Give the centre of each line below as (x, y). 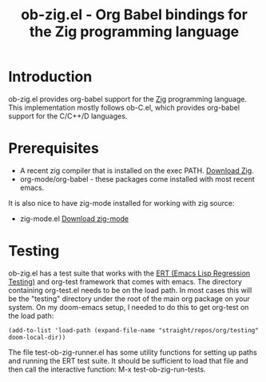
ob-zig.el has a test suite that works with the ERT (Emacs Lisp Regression (129, 273)
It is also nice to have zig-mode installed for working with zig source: (121, 203)
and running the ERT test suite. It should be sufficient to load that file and (129, 360)
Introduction (50, 77)
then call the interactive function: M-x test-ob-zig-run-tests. (107, 369)
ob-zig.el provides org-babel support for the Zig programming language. (128, 99)
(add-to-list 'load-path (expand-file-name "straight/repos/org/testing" (134, 330)
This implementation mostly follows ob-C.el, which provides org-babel (124, 107)
